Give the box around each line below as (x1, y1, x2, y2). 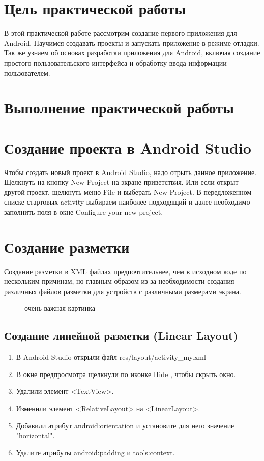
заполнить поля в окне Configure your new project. (4, 206, 163, 217)
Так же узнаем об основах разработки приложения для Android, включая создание (4, 47, 260, 58)
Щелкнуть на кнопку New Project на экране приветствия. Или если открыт (4, 177, 239, 187)
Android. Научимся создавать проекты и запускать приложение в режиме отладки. (4, 37, 259, 48)
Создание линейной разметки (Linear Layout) (4, 328, 238, 343)
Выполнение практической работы (4, 97, 234, 118)
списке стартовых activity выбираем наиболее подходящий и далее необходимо (4, 196, 250, 207)
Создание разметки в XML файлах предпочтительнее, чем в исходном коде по (4, 266, 247, 276)
